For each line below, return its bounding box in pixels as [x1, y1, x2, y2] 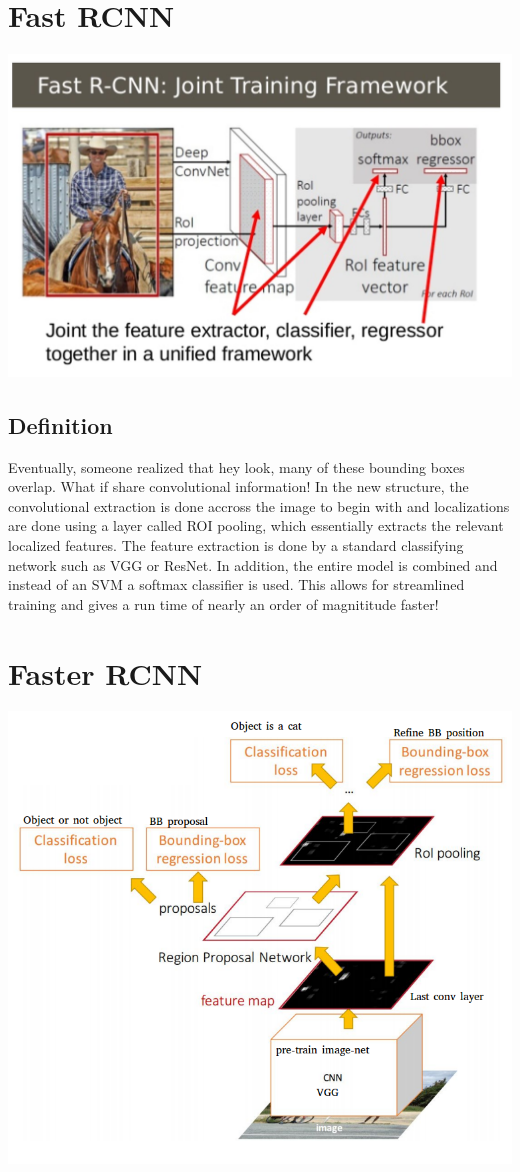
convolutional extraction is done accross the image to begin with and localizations [8, 495, 510, 516]
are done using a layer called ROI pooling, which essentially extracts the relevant [8, 515, 504, 536]
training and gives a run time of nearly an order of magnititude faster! [8, 593, 439, 614]
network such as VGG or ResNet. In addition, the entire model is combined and [8, 554, 498, 575]
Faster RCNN [8, 652, 203, 693]
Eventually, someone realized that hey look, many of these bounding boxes [8, 456, 465, 477]
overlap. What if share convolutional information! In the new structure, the [8, 476, 469, 497]
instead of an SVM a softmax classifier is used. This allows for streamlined [8, 574, 465, 595]
